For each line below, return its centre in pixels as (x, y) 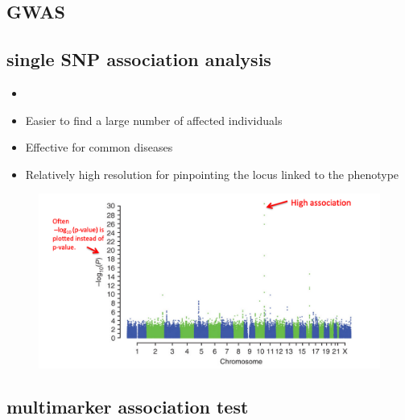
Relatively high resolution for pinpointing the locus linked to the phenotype (212, 174)
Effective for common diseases (99, 147)
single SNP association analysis (139, 59)
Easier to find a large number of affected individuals (154, 120)
